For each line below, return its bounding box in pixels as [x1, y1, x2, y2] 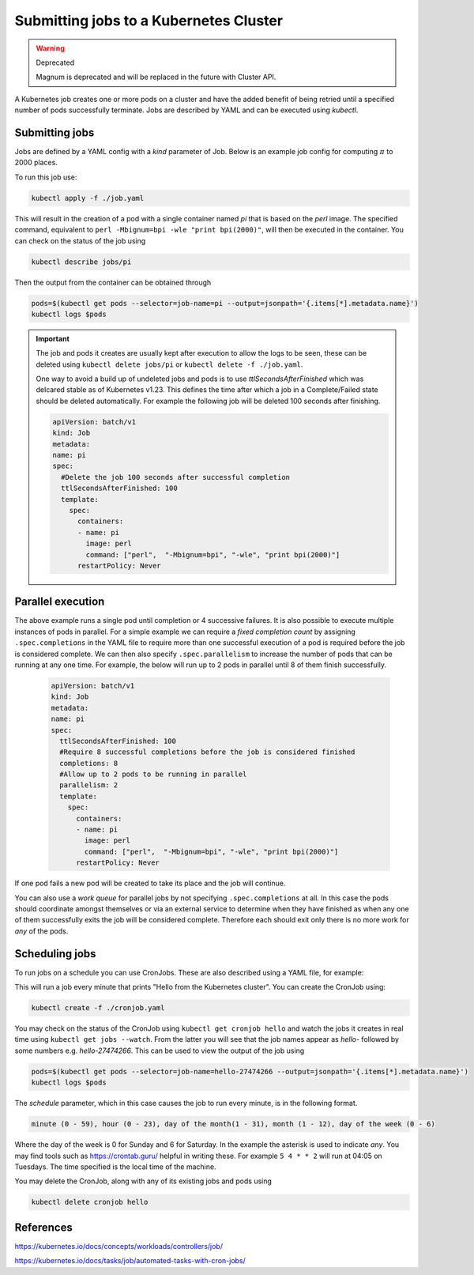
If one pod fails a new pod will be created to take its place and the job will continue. [14, 878, 286, 888]
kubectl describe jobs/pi [31, 257, 132, 266]
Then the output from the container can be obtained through [14, 277, 212, 287]
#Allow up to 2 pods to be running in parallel [59, 770, 247, 779]
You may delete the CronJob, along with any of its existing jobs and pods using [14, 1176, 273, 1186]
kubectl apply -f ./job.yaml [31, 194, 145, 202]
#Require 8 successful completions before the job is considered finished [59, 748, 355, 756]
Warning [36, 43, 65, 53]
